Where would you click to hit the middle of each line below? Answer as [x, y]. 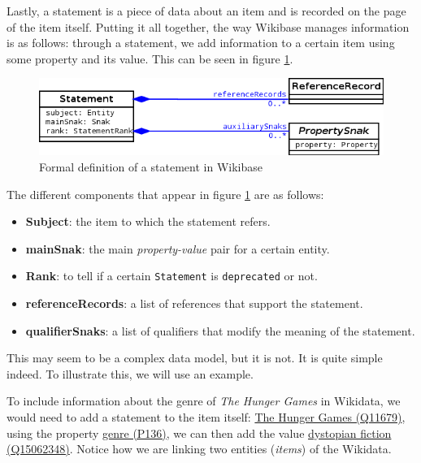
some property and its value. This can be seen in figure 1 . [150, 58]
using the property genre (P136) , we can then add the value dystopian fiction [199, 433]
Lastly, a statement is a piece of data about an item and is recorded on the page [206, 11]
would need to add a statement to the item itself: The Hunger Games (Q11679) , [206, 417]
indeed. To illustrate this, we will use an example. [130, 373]
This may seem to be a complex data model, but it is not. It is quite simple [195, 358]
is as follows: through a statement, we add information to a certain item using [201, 43]
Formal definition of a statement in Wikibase [151, 167]
